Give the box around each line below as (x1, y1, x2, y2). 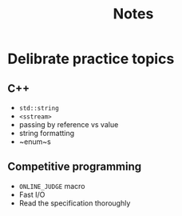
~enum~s (18, 137, 51, 146)
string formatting (18, 129, 75, 138)
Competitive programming (7, 160, 142, 174)
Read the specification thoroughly (18, 198, 131, 208)
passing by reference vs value (18, 120, 119, 129)
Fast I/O (18, 190, 45, 199)
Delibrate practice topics (7, 50, 175, 68)
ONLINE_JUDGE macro (18, 181, 85, 190)
